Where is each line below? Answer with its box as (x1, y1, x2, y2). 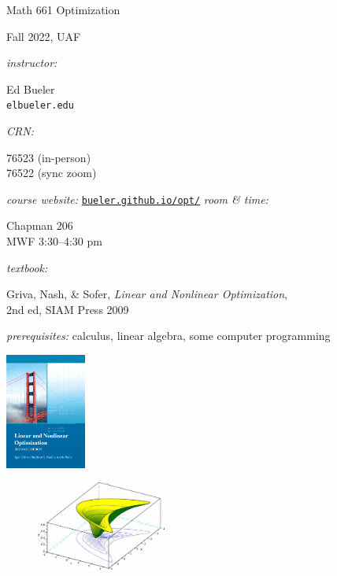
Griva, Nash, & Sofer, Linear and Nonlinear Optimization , (6, 286, 288, 302)
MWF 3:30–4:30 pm (6, 233, 102, 249)
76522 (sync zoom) (6, 164, 97, 181)
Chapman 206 (6, 217, 73, 234)
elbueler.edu (6, 100, 74, 112)
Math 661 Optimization (6, 2, 120, 17)
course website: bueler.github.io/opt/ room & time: (6, 190, 268, 207)
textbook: (6, 259, 48, 275)
